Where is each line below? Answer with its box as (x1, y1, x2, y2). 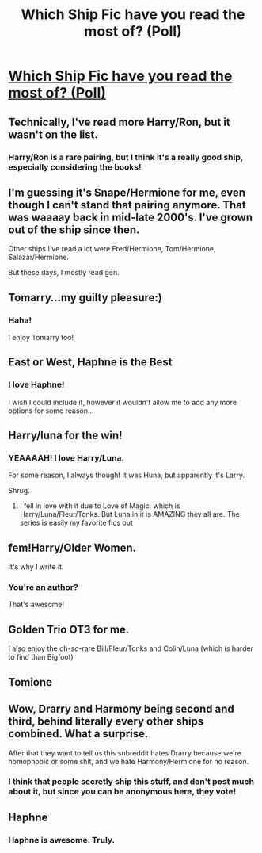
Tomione (8, 675, 53, 689)
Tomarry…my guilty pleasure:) (8, 291, 162, 304)
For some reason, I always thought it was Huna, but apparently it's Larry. (8, 470, 245, 480)
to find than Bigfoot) (8, 652, 74, 662)
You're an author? (8, 582, 79, 593)
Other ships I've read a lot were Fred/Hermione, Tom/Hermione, (8, 244, 216, 254)
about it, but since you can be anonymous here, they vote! (8, 786, 236, 798)
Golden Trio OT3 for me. (8, 622, 130, 636)
